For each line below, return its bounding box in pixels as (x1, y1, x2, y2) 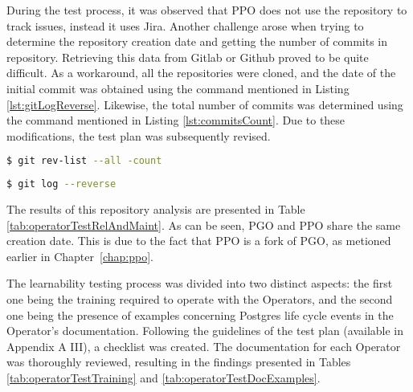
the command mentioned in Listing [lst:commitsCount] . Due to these (6, 112, 346, 129)
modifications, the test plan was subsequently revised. (6, 127, 271, 144)
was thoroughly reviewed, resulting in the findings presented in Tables (6, 353, 351, 370)
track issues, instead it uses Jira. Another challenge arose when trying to (6, 17, 364, 34)
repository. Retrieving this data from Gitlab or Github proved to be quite (6, 48, 369, 65)
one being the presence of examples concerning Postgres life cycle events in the (6, 306, 394, 323)
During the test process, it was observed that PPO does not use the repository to (6, 2, 407, 18)
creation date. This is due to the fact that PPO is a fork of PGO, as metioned (6, 232, 391, 249)
